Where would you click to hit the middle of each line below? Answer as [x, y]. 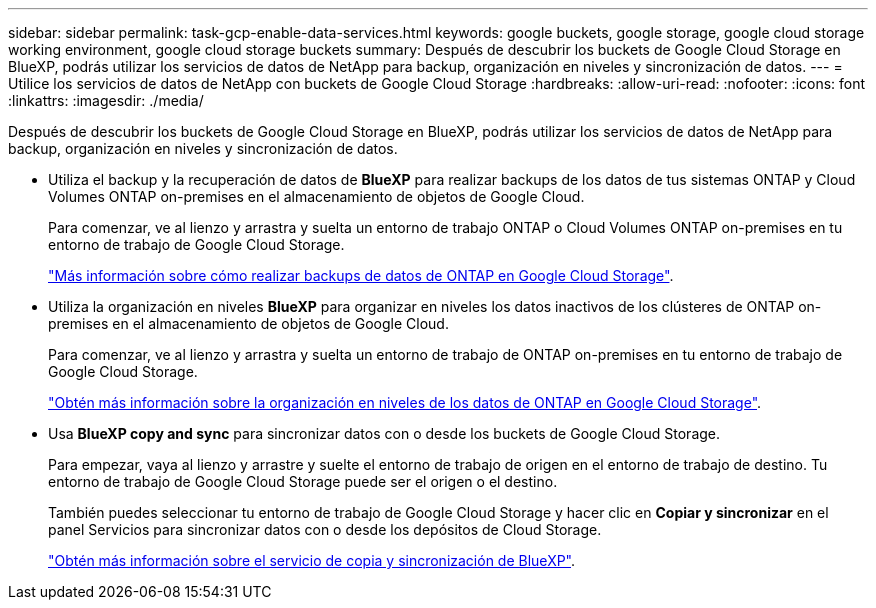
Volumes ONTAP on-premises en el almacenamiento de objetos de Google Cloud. [316, 196]
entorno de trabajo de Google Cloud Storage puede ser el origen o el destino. [303, 481]
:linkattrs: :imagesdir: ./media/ [106, 100]
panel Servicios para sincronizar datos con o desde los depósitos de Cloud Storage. [325, 529]
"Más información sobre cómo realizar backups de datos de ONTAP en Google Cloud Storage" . [361, 275]
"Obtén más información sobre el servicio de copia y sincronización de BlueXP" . [312, 560]
